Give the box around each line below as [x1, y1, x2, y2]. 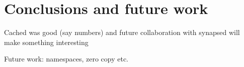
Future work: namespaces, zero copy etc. [4, 53, 128, 64]
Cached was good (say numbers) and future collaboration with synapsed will [4, 27, 240, 37]
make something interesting [4, 36, 89, 47]
